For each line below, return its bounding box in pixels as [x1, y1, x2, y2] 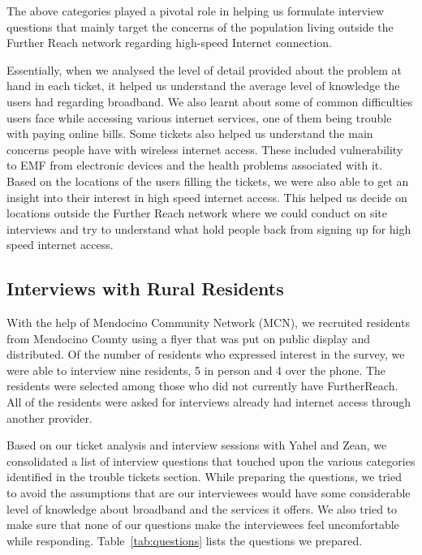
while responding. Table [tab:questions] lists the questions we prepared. [6, 531, 363, 549]
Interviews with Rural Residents [6, 276, 284, 301]
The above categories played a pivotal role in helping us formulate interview [6, 2, 385, 19]
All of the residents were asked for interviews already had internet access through [6, 394, 411, 411]
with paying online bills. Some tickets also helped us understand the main [6, 125, 373, 142]
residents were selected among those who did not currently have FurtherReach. [6, 377, 398, 394]
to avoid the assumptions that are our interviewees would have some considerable [6, 484, 411, 501]
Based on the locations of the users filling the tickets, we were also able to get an [6, 172, 409, 189]
